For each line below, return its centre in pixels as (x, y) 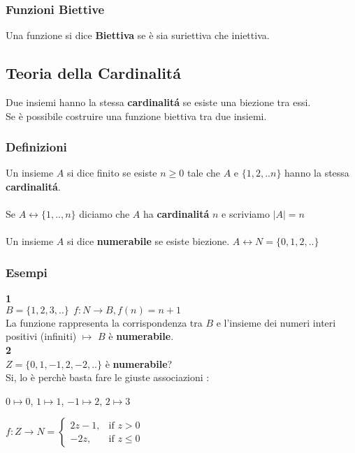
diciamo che (104, 214)
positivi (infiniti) (41, 336)
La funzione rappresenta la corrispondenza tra (104, 322)
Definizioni (36, 147)
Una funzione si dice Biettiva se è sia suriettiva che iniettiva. (138, 35)
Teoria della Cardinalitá (93, 73)
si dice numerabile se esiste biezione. (148, 241)
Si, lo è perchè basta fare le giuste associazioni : (108, 377)
